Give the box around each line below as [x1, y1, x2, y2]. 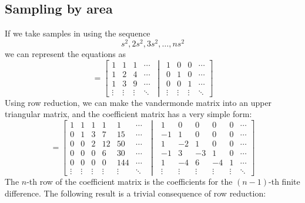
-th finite [269, 175, 300, 188]
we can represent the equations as [5, 47, 126, 59]
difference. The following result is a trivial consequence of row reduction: [5, 187, 266, 199]
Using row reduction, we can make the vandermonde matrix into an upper [5, 96, 272, 108]
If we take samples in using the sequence [5, 27, 150, 39]
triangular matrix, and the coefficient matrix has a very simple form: [5, 108, 252, 120]
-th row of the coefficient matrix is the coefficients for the [26, 175, 233, 188]
